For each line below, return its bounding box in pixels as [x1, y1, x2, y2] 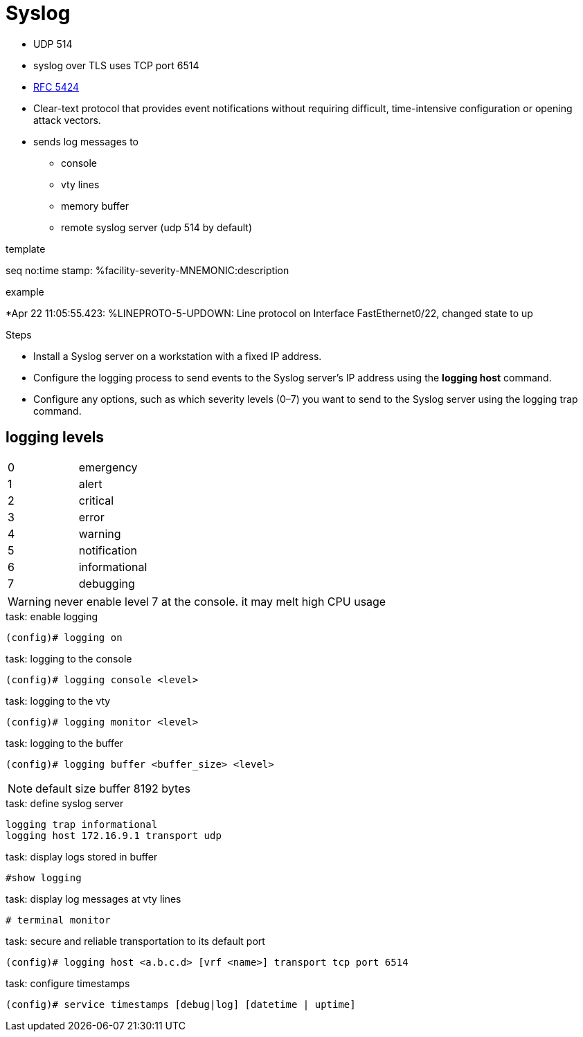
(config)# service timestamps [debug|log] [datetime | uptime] [6, 998, 356, 1010]
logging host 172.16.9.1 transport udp [6, 829, 222, 841]
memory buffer [61, 199, 129, 212]
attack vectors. [33, 114, 101, 126]
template [6, 242, 46, 255]
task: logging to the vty [6, 694, 111, 707]
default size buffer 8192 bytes [35, 781, 190, 795]
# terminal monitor [6, 914, 111, 926]
